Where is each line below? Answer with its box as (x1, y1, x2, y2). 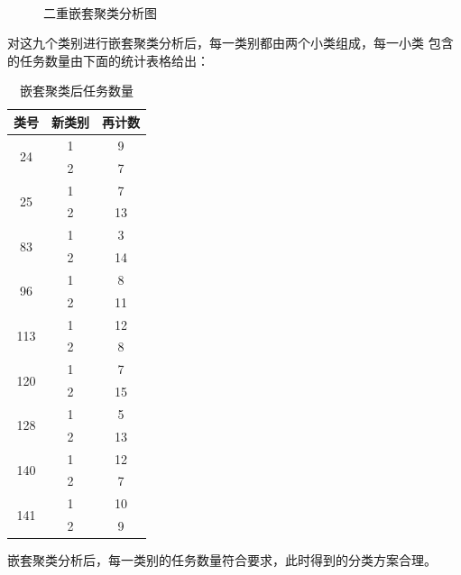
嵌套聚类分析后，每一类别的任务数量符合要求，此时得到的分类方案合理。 (7, 551, 437, 570)
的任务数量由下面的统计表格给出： (7, 50, 209, 69)
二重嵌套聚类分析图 (43, 3, 157, 22)
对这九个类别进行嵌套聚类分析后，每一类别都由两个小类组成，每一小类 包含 (7, 33, 454, 52)
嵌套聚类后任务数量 (20, 81, 134, 100)
